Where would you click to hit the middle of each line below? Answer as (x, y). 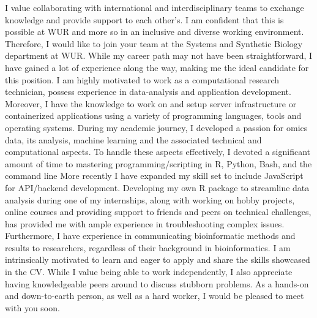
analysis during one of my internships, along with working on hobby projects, (150, 199)
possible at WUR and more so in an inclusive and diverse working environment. (155, 32)
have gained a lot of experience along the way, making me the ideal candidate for (157, 67)
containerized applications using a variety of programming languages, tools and (153, 115)
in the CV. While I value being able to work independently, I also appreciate (149, 272)
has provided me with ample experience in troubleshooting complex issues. (145, 223)
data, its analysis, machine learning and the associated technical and (133, 139)
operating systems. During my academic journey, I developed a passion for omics (156, 127)
